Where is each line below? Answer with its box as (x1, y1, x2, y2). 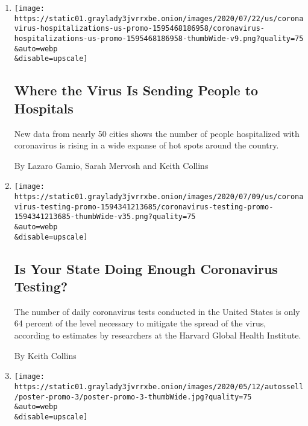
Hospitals (14, 98, 74, 117)
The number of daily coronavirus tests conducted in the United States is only (14, 305, 300, 317)
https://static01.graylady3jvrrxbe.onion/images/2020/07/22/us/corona (14, 14, 304, 23)
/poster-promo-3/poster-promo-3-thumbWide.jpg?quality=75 (14, 392, 252, 401)
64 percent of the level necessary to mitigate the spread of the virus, (14, 317, 266, 329)
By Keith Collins (14, 349, 77, 361)
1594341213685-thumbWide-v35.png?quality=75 (14, 212, 196, 221)
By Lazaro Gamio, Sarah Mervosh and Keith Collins (14, 159, 209, 171)
